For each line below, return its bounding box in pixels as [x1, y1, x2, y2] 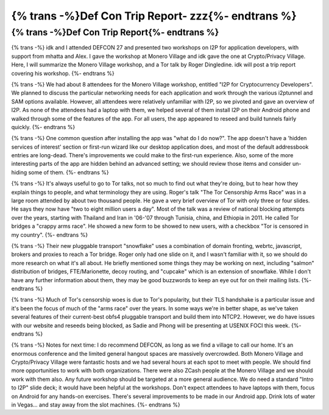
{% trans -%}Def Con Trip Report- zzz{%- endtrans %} [11, 9, 297, 23]
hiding [11, 168, 27, 176]
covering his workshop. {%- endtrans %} [11, 69, 115, 77]
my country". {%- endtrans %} [11, 231, 88, 238]
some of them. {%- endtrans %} [28, 168, 109, 176]
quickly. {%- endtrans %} [11, 123, 76, 130]
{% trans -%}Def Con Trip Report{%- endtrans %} [11, 27, 219, 38]
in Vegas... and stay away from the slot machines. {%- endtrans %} [11, 401, 180, 408]
